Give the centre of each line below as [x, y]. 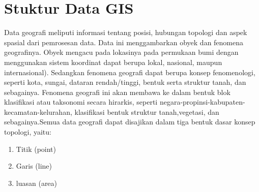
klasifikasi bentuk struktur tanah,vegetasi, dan [147, 111]
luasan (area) [37, 183]
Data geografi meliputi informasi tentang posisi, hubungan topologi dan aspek [126, 32]
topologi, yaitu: [28, 132]
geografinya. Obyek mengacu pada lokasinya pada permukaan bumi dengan [121, 52]
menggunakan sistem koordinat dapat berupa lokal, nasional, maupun [113, 62]
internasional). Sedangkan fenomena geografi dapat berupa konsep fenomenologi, [130, 72]
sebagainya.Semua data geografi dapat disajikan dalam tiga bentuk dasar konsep [130, 122]
